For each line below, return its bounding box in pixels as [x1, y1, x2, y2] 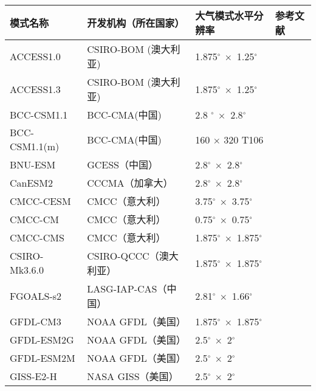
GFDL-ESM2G [10, 332, 74, 347]
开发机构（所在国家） [87, 16, 185, 30]
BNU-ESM [10, 157, 56, 171]
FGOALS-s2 [10, 288, 62, 303]
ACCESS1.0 [10, 49, 61, 63]
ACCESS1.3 [10, 81, 61, 96]
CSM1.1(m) [10, 139, 60, 153]
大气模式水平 [195, 9, 254, 22]
